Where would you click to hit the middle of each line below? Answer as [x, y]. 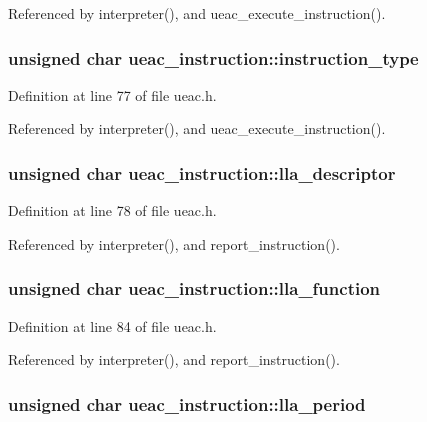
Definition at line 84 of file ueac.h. [112, 325]
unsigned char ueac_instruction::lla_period [187, 403]
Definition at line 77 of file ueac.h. [112, 94]
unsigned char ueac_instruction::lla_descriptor [202, 172]
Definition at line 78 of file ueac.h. [112, 210]
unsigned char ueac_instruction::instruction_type [213, 57]
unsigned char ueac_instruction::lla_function [194, 288]
